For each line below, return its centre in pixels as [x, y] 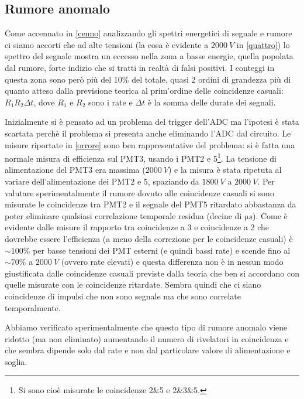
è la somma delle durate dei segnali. [212, 102]
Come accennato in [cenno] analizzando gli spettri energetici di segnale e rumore [148, 33]
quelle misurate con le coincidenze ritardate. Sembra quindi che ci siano [133, 284]
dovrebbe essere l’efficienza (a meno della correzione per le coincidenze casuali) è [149, 238]
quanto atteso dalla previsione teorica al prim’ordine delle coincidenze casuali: [144, 91]
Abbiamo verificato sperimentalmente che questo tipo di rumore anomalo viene [146, 327]
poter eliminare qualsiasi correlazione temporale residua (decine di [123, 215]
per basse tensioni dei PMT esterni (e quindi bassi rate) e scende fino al [162, 250]
